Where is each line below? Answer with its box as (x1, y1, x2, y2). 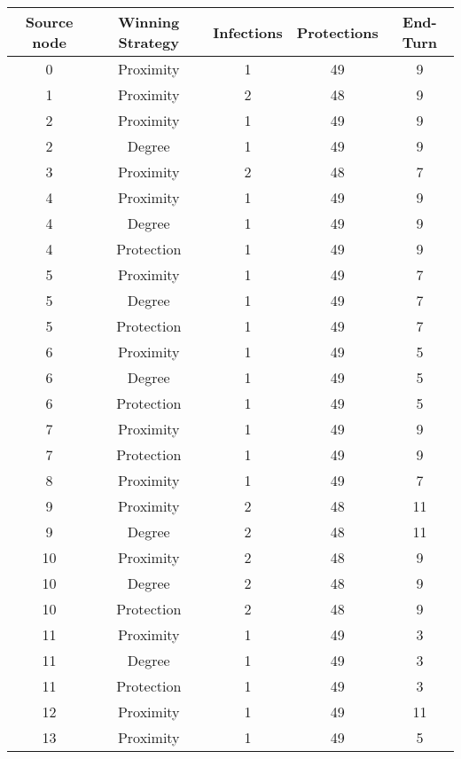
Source (25, 12, 74, 32)
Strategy (118, 32, 179, 52)
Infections (213, 21, 283, 43)
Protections (296, 21, 379, 43)
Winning (118, 12, 180, 32)
